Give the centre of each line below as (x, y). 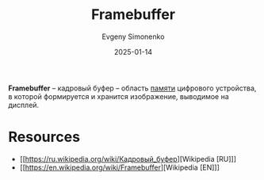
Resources (44, 137)
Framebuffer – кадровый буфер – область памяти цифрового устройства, (132, 88)
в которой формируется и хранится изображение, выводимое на (119, 96)
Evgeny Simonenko (133, 36)
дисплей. (24, 105)
